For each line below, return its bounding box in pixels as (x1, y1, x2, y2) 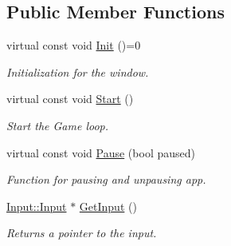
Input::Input (6, 197, 67, 214)
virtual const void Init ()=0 (6, 37, 141, 54)
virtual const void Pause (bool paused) (6, 144, 195, 161)
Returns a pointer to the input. (6, 224, 157, 241)
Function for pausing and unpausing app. (6, 171, 206, 188)
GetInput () (79, 197, 137, 214)
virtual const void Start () (6, 90, 134, 107)
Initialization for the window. (6, 63, 149, 80)
